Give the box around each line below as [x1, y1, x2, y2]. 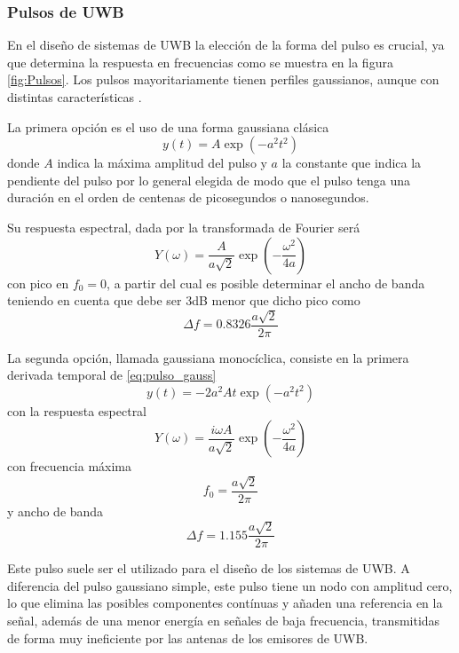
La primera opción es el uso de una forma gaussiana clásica [7, 117, 329, 136]
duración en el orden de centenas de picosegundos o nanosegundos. [7, 188, 369, 207]
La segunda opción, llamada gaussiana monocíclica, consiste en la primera [7, 348, 409, 366]
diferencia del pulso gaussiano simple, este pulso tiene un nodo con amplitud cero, [7, 576, 453, 594]
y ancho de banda [7, 501, 104, 520]
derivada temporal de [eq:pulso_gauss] [7, 366, 217, 384]
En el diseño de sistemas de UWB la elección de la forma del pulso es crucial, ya [7, 35, 445, 54]
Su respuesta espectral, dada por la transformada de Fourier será [7, 217, 360, 236]
